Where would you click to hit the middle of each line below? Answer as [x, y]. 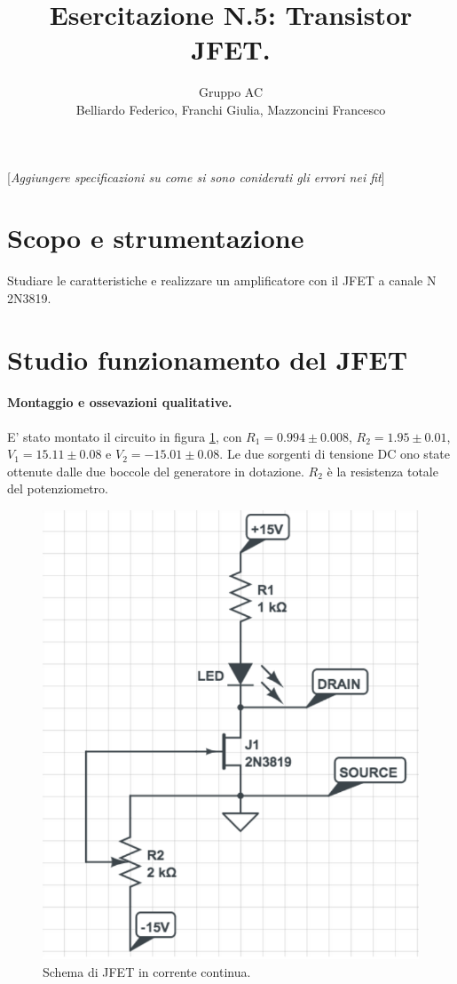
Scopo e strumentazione [156, 238]
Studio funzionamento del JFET [208, 359]
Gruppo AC [231, 92]
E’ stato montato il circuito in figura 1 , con [125, 436]
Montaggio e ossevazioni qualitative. [120, 402]
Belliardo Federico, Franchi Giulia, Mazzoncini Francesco [231, 109]
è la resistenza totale [382, 471]
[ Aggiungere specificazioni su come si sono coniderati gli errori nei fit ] [196, 176]
